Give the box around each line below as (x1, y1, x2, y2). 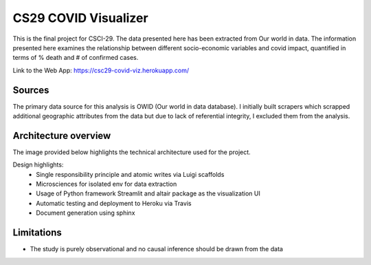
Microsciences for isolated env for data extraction (36, 180, 177, 189)
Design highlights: (12, 160, 64, 169)
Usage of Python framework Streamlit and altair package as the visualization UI (36, 189, 260, 198)
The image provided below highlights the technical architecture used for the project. (12, 148, 251, 156)
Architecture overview (12, 129, 111, 141)
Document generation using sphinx (36, 209, 135, 217)
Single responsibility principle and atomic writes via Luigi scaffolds (36, 170, 225, 178)
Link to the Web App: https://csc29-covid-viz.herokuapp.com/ (12, 66, 190, 74)
